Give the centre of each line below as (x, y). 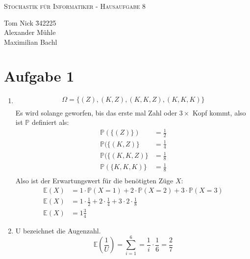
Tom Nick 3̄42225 (30, 22)
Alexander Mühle (30, 32)
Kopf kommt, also (219, 112)
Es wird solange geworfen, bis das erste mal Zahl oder (96, 112)
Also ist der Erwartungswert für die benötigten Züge (94, 181)
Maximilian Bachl (31, 42)
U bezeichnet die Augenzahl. (58, 230)
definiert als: (50, 122)
